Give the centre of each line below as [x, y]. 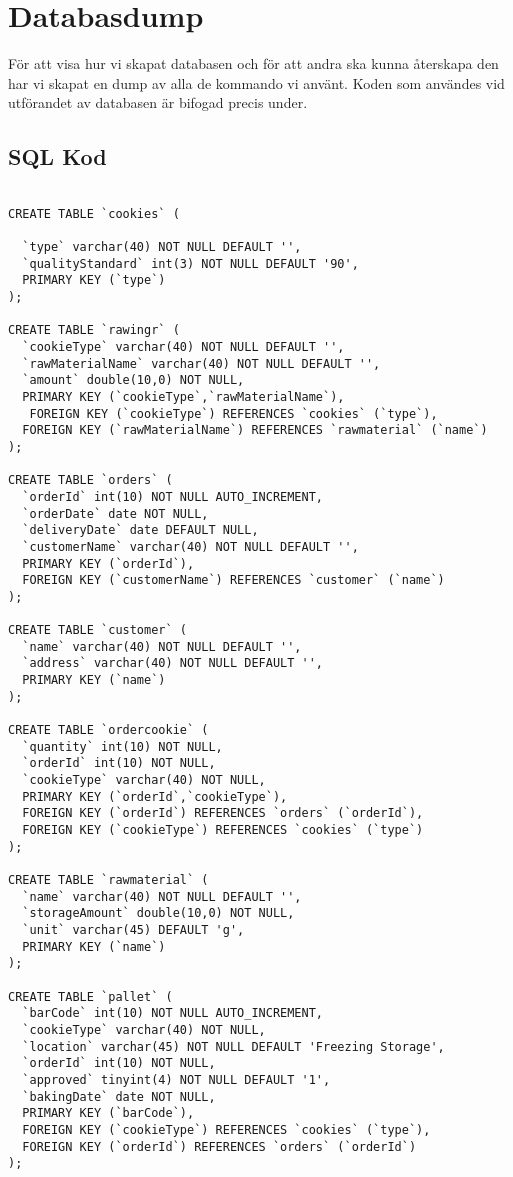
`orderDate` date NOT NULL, [115, 513]
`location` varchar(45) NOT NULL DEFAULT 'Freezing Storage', [233, 1046]
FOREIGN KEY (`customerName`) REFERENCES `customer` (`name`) [233, 580]
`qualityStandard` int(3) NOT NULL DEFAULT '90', [190, 263]
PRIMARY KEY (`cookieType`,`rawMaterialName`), [183, 396]
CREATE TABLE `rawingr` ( [94, 330]
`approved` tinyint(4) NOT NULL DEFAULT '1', [176, 1079]
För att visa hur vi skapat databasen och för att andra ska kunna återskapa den [253, 63]
